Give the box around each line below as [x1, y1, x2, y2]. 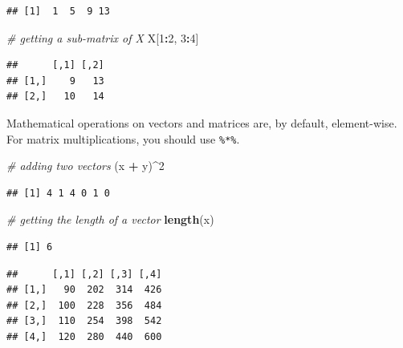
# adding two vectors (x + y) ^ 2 [6, 157, 165, 174]
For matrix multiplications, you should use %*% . [6, 130, 240, 147]
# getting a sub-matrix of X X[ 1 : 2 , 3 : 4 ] [6, 29, 199, 46]
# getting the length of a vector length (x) [6, 211, 214, 228]
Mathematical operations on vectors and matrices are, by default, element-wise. [6, 114, 397, 131]
